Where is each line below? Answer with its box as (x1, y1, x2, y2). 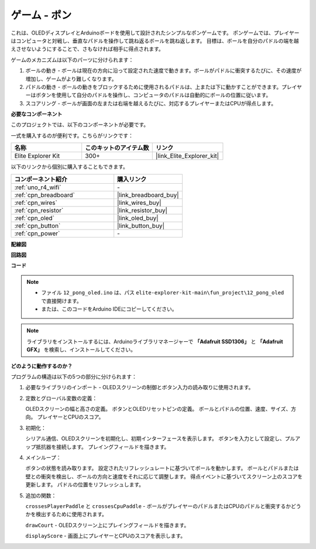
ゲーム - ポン (11, 9, 72, 22)
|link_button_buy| (117, 221, 165, 229)
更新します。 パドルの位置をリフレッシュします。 (25, 481, 145, 488)
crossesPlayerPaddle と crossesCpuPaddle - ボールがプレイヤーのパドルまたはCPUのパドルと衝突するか (25, 503, 291, 509)
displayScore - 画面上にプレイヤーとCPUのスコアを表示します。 (25, 533, 186, 540)
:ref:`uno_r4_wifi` (14, 183, 61, 191)
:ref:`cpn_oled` (14, 214, 55, 222)
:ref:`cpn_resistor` (14, 206, 64, 214)
